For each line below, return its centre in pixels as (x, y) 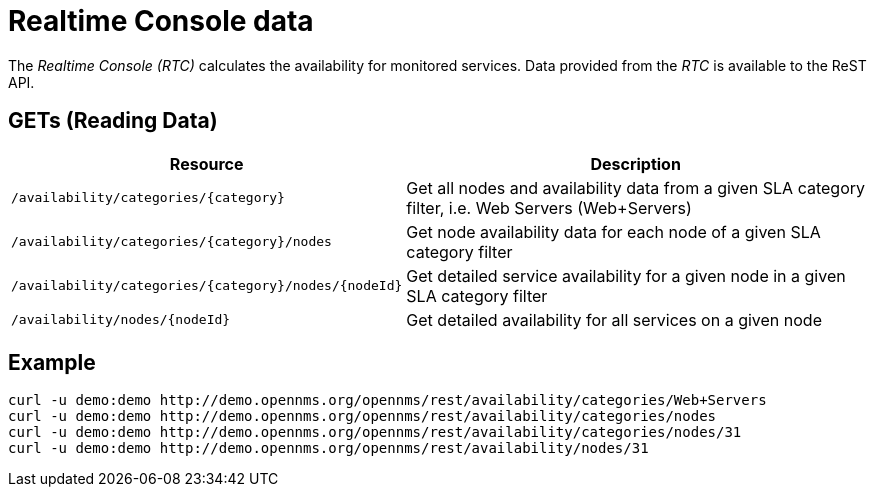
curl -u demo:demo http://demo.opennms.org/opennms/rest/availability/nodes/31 (328, 448)
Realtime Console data (161, 21)
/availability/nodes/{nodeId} (121, 320)
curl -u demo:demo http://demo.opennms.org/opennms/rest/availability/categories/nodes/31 (375, 432)
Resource (206, 163)
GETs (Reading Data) (113, 121)
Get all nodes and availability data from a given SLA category (635, 187)
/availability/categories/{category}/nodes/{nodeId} (207, 286)
